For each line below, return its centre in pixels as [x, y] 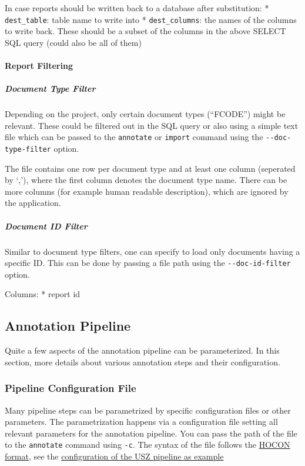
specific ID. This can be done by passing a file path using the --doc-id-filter [148, 263]
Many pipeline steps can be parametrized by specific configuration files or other [148, 410]
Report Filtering [39, 66]
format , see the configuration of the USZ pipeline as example [114, 456]
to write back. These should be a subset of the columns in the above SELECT [145, 31]
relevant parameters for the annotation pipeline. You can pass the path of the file [151, 433]
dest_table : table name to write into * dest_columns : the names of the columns [151, 19]
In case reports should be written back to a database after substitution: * [137, 8]
